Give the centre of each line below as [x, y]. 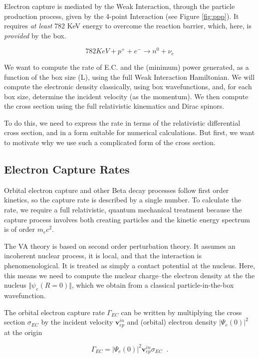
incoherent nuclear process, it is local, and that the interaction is [103, 256]
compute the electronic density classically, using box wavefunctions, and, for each [128, 87]
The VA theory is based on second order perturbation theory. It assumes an [120, 246]
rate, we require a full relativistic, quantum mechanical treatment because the [123, 210]
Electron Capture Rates [67, 169]
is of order [19, 229]
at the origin [23, 332]
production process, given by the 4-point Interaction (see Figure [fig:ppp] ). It [122, 16]
